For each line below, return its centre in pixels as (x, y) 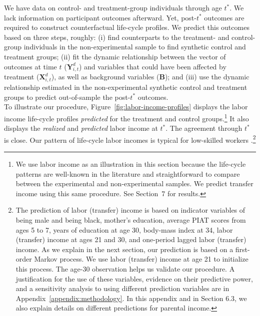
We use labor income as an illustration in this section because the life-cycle (131, 163)
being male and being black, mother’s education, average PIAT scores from (131, 219)
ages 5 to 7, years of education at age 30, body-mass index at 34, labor (124, 229)
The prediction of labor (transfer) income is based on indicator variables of (130, 210)
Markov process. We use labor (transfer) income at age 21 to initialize (141, 259)
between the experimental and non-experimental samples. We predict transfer (134, 183)
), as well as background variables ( (105, 77)
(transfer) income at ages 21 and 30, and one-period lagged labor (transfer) (131, 239)
